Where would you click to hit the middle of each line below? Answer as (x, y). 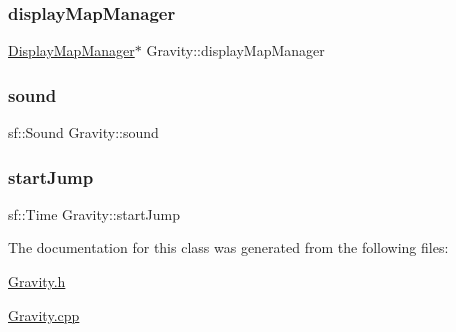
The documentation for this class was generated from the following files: (228, 247)
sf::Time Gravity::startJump (94, 213)
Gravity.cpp (44, 314)
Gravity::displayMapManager (235, 50)
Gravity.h (37, 281)
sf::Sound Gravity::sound (83, 132)
